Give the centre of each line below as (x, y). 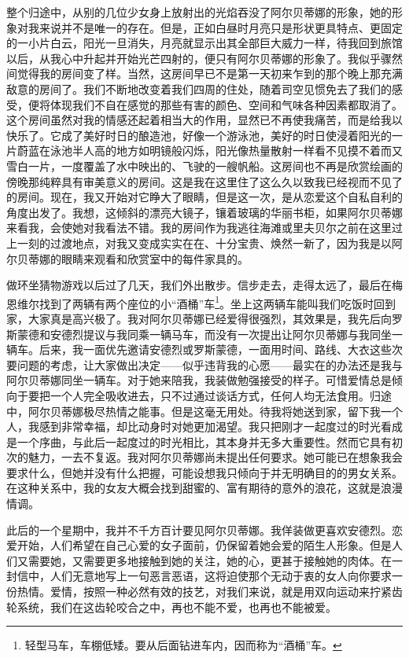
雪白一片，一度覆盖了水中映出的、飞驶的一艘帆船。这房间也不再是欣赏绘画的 (204, 165)
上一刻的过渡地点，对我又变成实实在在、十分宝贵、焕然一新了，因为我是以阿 (204, 243)
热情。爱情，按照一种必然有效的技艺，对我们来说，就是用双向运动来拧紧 (204, 592)
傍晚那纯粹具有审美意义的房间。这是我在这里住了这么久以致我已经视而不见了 (204, 181)
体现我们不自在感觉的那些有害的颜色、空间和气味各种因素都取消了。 (226, 104)
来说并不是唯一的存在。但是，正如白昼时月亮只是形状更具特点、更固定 (221, 27)
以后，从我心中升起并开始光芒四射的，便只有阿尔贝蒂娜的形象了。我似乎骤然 (204, 58)
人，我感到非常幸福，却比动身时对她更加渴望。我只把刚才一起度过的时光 (193, 426)
